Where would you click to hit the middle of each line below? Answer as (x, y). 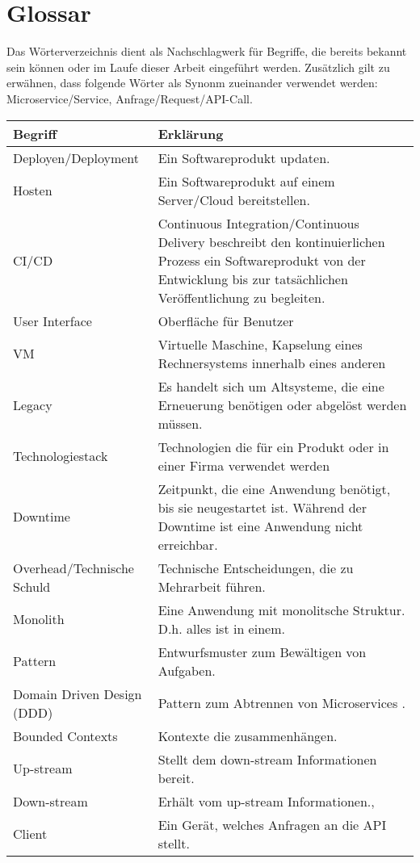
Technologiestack (61, 456)
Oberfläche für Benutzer (226, 320)
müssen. (180, 423)
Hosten (33, 190)
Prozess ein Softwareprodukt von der (262, 260)
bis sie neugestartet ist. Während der (262, 507)
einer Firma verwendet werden (244, 465)
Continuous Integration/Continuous (258, 223)
